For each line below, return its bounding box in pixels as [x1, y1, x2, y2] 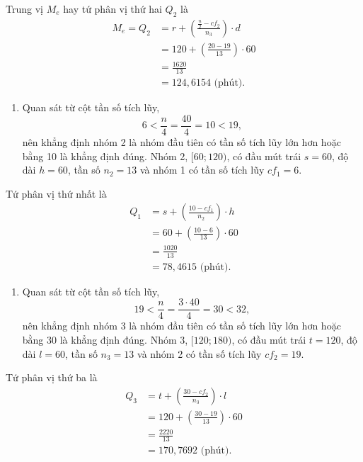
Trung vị [6, 1, 43, 16]
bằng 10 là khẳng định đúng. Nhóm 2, [22, 148, 188, 163]
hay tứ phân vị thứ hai [63, 1, 162, 16]
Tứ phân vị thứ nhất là [6, 186, 107, 201]
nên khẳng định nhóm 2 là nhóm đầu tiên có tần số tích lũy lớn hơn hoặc [22, 134, 341, 149]
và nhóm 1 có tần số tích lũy [139, 162, 265, 177]
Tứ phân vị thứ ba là [6, 370, 98, 385]
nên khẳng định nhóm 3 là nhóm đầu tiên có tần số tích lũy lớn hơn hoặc [22, 318, 341, 333]
